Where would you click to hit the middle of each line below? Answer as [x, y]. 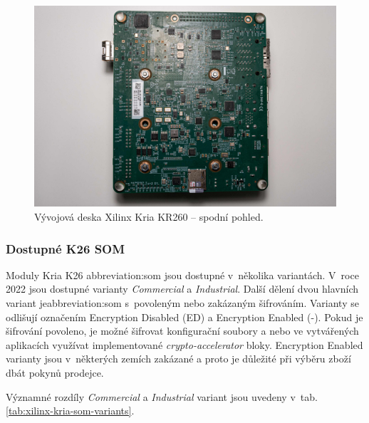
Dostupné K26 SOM [66, 248]
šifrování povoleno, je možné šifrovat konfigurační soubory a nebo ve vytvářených [182, 331]
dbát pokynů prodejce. [55, 372]
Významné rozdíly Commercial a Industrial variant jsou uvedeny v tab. [162, 396]
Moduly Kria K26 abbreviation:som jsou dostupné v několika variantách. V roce [182, 275]
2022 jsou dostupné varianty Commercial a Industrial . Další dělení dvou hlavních [182, 289]
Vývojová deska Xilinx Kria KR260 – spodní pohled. [149, 216]
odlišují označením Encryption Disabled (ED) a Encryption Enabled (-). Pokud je [184, 317]
